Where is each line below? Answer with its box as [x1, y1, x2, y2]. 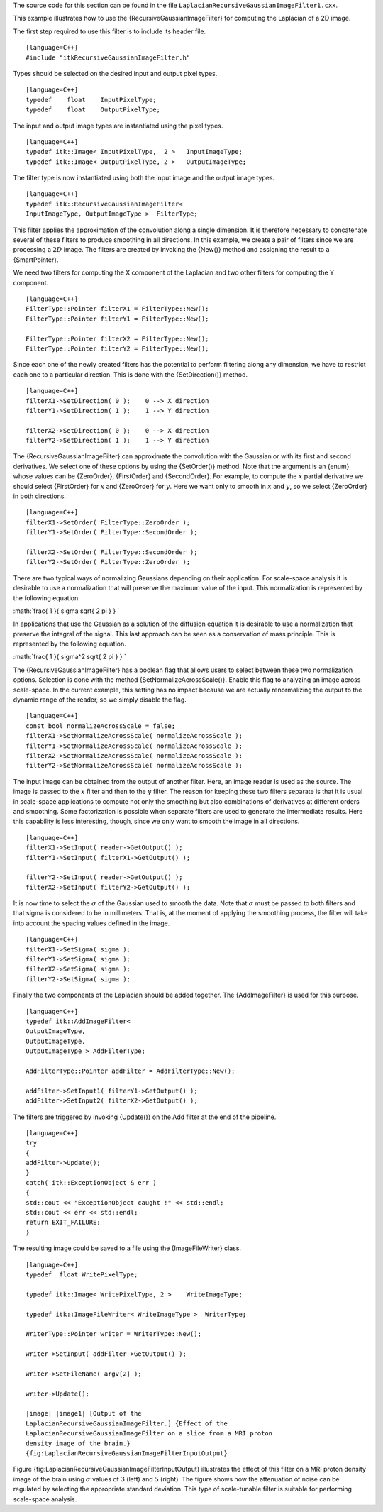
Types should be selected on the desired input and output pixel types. [13, 69, 218, 77]
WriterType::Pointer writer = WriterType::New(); [26, 1330, 202, 1338]
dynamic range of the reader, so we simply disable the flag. [13, 695, 187, 704]
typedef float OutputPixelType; [26, 106, 161, 114]
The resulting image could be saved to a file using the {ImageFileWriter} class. [13, 1244, 241, 1252]
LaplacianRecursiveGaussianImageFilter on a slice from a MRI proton [26, 1430, 273, 1437]
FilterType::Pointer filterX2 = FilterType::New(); [26, 334, 209, 343]
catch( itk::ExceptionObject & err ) [26, 1179, 157, 1186]
